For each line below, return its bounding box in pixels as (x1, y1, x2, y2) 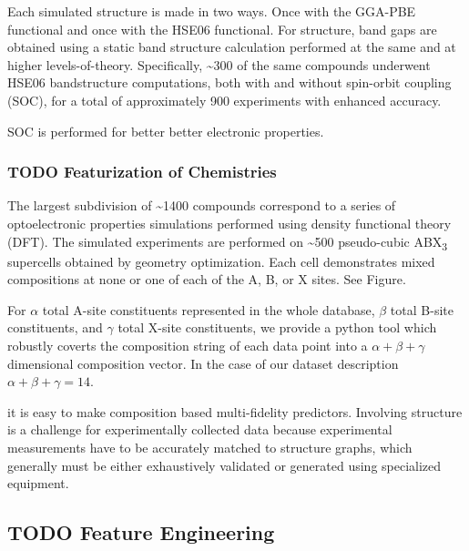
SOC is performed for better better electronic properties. (7, 121, 324, 140)
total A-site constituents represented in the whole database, (42, 300, 375, 319)
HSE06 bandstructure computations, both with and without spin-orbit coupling (7, 73, 452, 92)
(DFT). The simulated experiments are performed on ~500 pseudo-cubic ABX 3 (7, 231, 448, 253)
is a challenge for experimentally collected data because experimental (7, 420, 393, 439)
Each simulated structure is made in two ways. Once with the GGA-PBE (7, 2, 416, 20)
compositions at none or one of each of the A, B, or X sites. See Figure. (7, 270, 406, 289)
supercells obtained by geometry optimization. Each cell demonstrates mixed (7, 251, 435, 270)
